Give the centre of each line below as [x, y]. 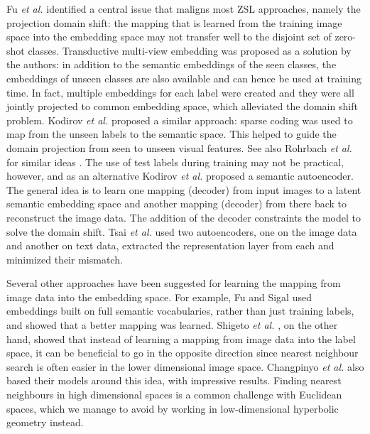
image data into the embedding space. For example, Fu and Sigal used [159, 297]
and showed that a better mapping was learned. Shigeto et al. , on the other [172, 325]
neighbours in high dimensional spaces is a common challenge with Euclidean [174, 395]
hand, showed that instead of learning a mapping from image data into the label [181, 338]
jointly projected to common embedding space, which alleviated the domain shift [182, 106]
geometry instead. [45, 422]
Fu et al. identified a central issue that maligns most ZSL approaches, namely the [184, 9]
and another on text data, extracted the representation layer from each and [170, 245]
